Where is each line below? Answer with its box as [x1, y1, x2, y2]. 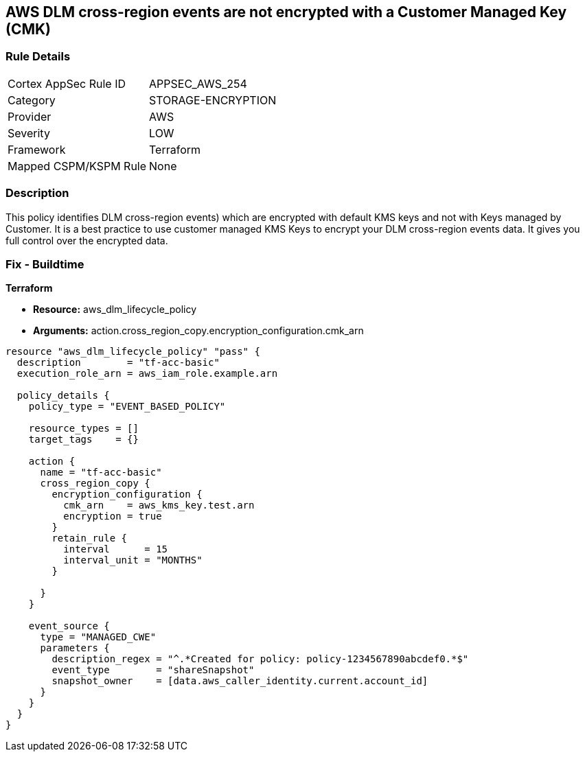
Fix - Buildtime [5, 257, 84, 271]
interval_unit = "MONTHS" [63, 555, 203, 566]
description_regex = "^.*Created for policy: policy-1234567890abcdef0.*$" [51, 653, 469, 665]
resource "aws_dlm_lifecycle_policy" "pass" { [5, 346, 260, 358]
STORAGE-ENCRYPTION [149, 93, 277, 107]
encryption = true [63, 511, 162, 522]
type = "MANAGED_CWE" [40, 631, 157, 643]
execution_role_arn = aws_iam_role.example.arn [16, 368, 278, 380]
